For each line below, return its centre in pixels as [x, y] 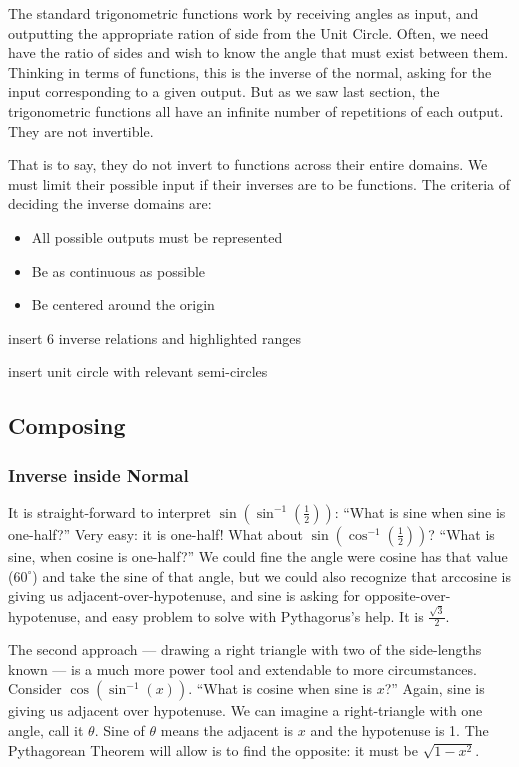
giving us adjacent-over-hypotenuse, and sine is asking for [184, 595]
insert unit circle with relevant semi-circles [138, 371]
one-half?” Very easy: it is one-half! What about [155, 533]
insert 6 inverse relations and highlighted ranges [154, 337]
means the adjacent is [227, 730]
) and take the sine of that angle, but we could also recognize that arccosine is [271, 575]
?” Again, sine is [434, 688]
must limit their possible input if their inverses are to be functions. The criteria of [259, 183]
